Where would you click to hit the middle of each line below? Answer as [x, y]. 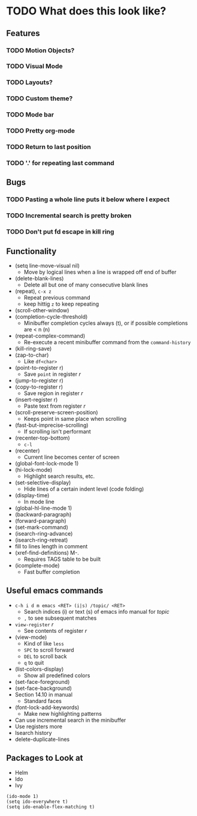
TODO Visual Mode [34, 66]
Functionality [31, 251]
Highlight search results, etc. [59, 476]
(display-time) [32, 495]
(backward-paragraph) [43, 514]
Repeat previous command [57, 297]
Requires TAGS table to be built [62, 559]
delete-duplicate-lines [42, 739]
